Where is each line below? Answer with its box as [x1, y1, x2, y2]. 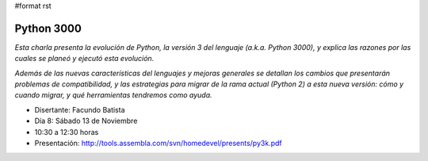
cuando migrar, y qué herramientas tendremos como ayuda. [14, 90, 213, 100]
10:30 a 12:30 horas [34, 127, 99, 136]
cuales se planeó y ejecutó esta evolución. [14, 54, 155, 63]
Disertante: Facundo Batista [34, 105, 126, 114]
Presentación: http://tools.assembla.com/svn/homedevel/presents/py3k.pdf [34, 139, 282, 148]
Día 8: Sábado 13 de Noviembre [34, 116, 138, 126]
